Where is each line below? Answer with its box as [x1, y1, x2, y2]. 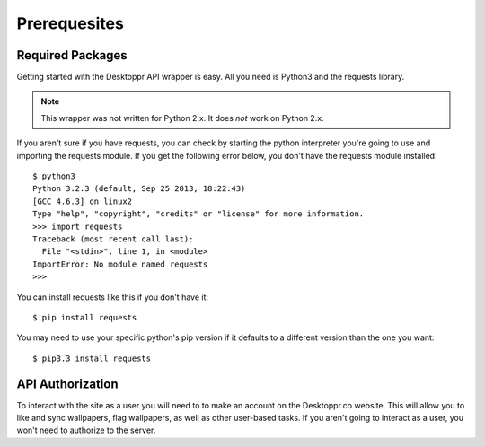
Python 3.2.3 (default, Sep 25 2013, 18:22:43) [32, 184, 246, 194]
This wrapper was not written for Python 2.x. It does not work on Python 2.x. [40, 112, 324, 123]
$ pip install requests [32, 312, 137, 322]
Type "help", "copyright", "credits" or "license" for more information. [32, 209, 365, 219]
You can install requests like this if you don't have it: [16, 292, 209, 302]
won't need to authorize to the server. [16, 425, 156, 435]
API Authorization [16, 376, 119, 391]
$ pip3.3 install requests [32, 353, 152, 364]
